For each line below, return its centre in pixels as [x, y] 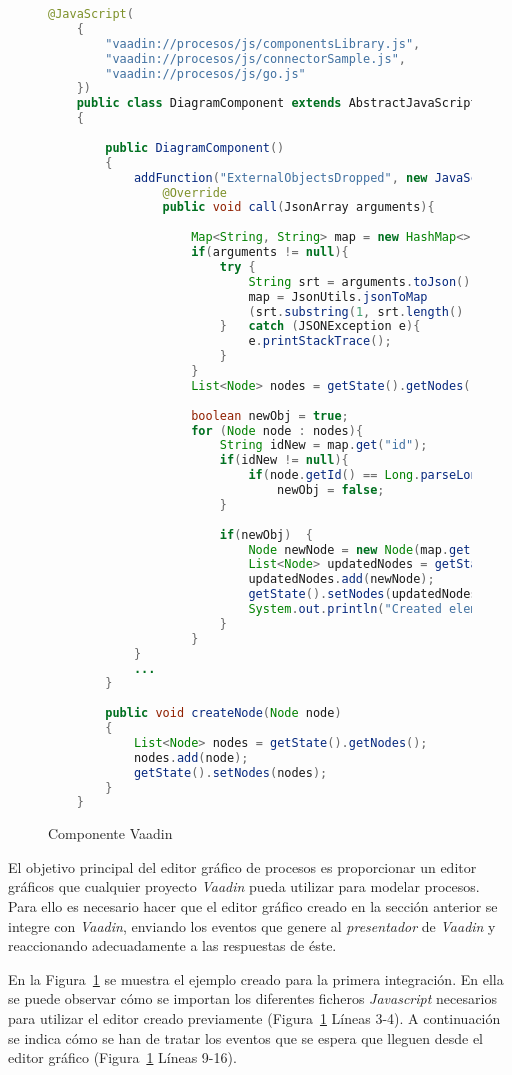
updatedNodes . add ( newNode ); [341, 579]
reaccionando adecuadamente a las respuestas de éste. [172, 945]
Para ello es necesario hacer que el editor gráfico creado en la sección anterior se [253, 906]
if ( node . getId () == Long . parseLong [366, 475]
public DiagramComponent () [195, 147]
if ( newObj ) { [266, 534]
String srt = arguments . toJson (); [363, 281]
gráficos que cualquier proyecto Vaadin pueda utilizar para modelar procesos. [244, 886]
